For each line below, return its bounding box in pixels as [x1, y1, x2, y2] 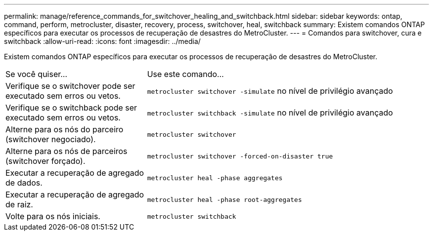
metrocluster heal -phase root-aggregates [147, 196, 302, 203]
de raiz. [5, 199, 33, 209]
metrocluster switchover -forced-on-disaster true [147, 152, 333, 160]
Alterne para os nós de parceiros [5, 146, 128, 156]
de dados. [5, 178, 43, 188]
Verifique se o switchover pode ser [5, 81, 135, 91]
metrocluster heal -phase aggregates [147, 174, 283, 182]
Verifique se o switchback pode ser [5, 103, 137, 113]
